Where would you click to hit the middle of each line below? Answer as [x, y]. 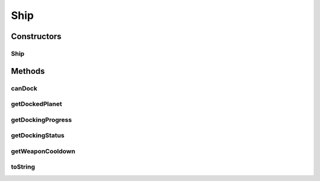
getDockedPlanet [36, 104]
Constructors [36, 36]
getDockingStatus [38, 135]
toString [23, 167]
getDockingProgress [41, 119]
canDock [24, 88]
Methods [28, 71]
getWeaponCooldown [43, 151]
